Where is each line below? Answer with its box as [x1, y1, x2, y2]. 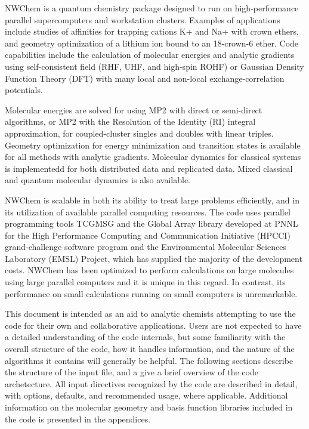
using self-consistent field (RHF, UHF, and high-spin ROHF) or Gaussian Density [5, 60, 304, 72]
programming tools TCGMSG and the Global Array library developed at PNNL [5, 217, 298, 230]
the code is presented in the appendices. [5, 412, 151, 425]
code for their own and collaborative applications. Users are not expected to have [5, 319, 302, 331]
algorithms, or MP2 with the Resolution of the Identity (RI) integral [5, 115, 256, 128]
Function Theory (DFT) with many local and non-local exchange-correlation [5, 72, 285, 84]
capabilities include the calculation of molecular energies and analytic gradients [5, 48, 295, 61]
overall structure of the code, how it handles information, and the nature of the [5, 342, 295, 355]
